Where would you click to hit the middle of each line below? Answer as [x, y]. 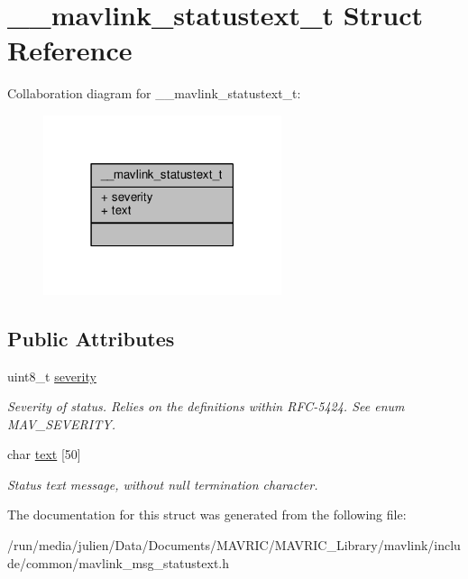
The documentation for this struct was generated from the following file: [207, 515]
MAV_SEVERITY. [61, 423]
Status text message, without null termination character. [163, 484]
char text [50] [44, 454]
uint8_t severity [52, 376]
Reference [70, 50]
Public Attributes [91, 338]
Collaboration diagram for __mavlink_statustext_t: [154, 93]
